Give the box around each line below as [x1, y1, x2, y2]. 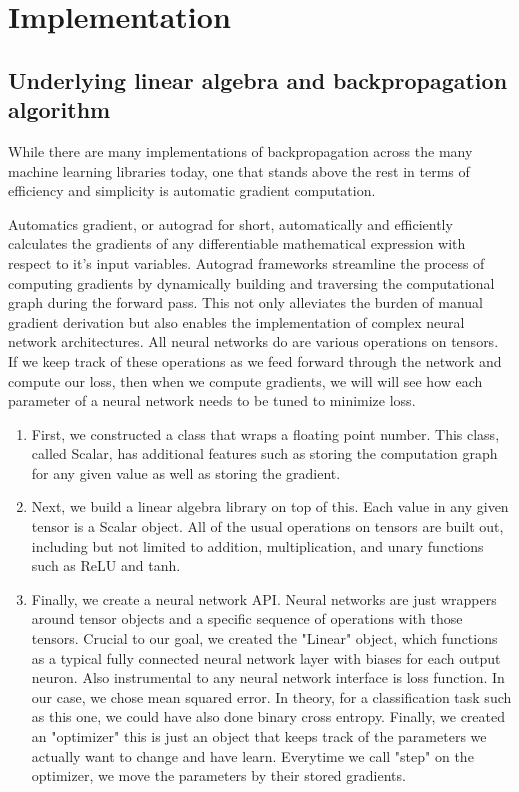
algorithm [8, 94, 111, 125]
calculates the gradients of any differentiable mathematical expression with [8, 233, 466, 254]
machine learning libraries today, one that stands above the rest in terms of [8, 160, 470, 181]
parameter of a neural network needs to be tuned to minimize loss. [8, 390, 416, 411]
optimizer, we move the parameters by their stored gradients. [31, 765, 406, 786]
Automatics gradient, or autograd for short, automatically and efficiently [8, 213, 453, 234]
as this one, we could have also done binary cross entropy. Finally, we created [31, 706, 506, 727]
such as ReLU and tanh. [31, 555, 181, 576]
